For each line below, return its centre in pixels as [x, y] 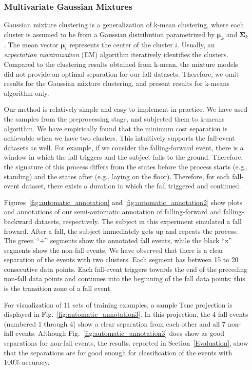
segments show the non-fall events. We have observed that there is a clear [114, 250]
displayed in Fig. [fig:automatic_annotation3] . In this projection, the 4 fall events [126, 314]
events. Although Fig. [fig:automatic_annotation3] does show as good [120, 333]
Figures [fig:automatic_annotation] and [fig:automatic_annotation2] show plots [123, 202]
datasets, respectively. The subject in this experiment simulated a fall [138, 221]
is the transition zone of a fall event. [58, 288]
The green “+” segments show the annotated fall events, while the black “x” [118, 240]
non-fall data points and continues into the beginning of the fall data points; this [125, 278]
